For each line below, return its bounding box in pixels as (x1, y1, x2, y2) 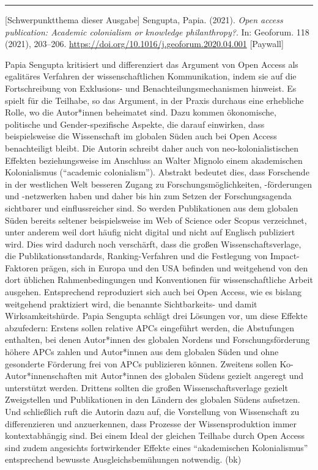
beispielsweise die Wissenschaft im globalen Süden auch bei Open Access (5, 130, 277, 142)
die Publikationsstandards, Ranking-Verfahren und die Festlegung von (5, 249, 268, 262)
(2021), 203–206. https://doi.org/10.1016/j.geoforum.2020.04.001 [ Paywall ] (5, 37, 284, 50)
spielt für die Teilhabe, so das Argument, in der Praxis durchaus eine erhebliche (5, 94, 304, 106)
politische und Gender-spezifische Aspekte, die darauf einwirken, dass (5, 117, 265, 130)
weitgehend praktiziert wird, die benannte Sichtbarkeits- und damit (5, 297, 257, 310)
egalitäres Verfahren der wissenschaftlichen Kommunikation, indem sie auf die (5, 70, 297, 83)
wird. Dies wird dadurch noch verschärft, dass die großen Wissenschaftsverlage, (5, 237, 301, 250)
